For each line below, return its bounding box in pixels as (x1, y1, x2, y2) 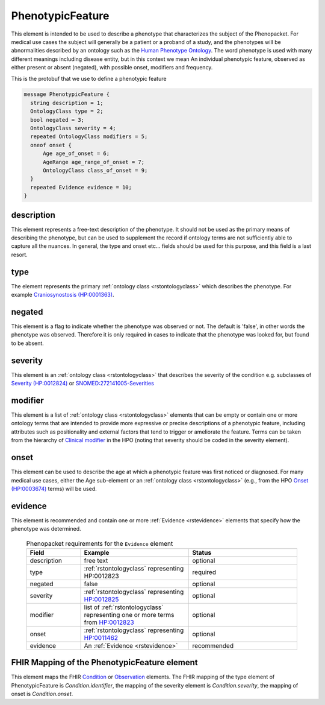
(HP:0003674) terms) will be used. (11, 485, 97, 492)
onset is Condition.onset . (11, 691, 73, 698)
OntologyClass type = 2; (30, 108, 104, 115)
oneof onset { (30, 142, 72, 148)
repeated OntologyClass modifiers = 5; (30, 133, 148, 140)
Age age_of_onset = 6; (43, 150, 110, 157)
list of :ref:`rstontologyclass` (84, 603, 164, 612)
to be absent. (11, 340, 45, 347)
